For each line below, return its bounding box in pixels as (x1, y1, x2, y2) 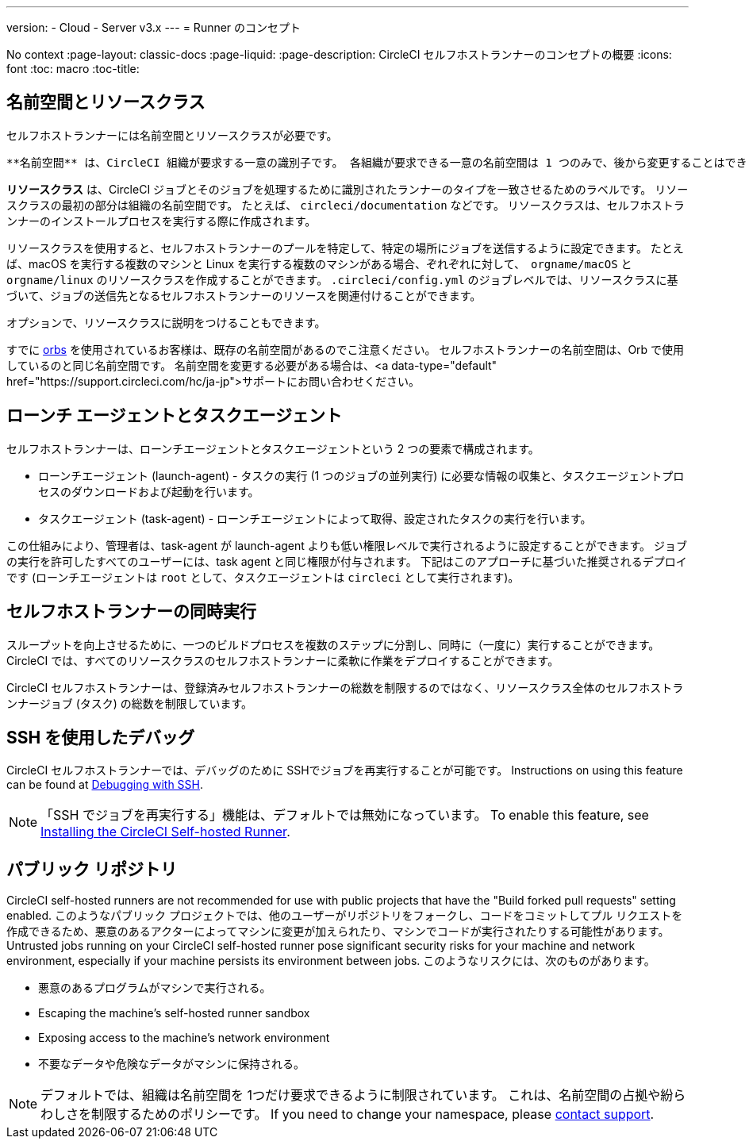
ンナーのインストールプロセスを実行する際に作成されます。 (6, 213, 317, 228)
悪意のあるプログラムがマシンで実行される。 (38, 981, 271, 995)
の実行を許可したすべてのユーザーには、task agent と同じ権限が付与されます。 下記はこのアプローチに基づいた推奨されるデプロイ (6, 554, 687, 568)
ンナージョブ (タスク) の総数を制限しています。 (6, 696, 252, 710)
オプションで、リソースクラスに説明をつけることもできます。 (6, 315, 326, 329)
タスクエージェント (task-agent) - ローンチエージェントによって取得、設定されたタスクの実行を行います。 (38, 511, 592, 525)
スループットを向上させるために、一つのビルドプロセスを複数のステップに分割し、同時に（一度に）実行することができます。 (6, 637, 660, 651)
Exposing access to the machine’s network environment (38, 1031, 330, 1045)
